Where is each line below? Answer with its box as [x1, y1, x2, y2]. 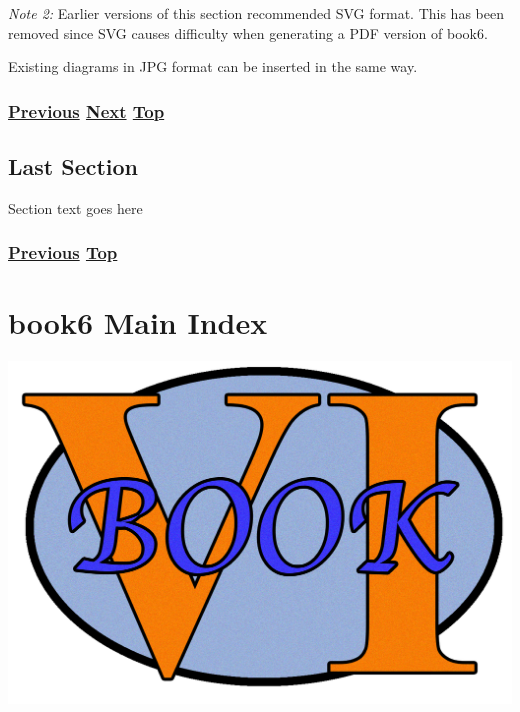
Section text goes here [8, 197, 143, 218]
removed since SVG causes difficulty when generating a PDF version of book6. [8, 22, 488, 43]
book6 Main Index [8, 302, 268, 343]
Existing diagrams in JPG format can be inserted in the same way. [8, 56, 418, 77]
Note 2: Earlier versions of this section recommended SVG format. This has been [8, 3, 504, 23]
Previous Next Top [8, 98, 165, 123]
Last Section [8, 151, 139, 182]
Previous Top [8, 240, 118, 265]
